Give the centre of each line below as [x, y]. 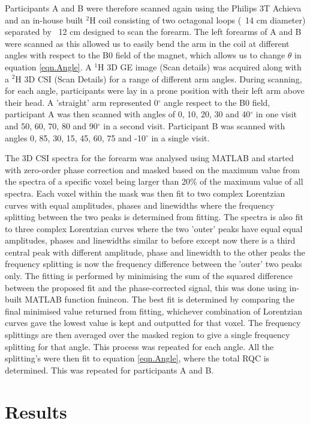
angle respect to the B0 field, [217, 102]
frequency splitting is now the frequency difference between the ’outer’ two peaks [154, 264]
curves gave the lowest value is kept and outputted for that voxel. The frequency [153, 323]
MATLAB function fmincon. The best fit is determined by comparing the [159, 299]
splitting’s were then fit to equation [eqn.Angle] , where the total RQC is [137, 358]
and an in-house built [44, 20]
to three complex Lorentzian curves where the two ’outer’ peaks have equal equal [154, 228]
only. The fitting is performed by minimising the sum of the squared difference [149, 276]
